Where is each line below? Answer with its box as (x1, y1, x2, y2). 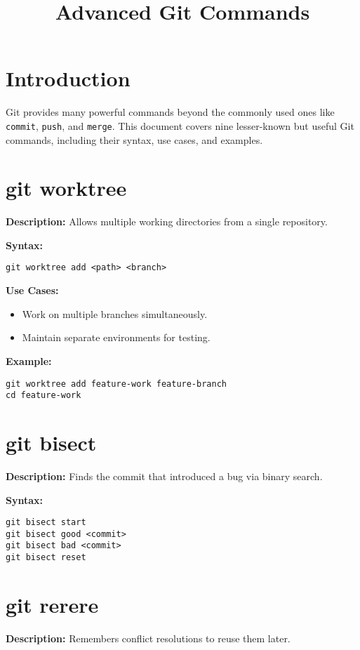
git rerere (6, 590, 99, 618)
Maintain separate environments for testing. (22, 330, 211, 345)
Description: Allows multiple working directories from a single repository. (6, 214, 328, 229)
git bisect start (6, 517, 86, 528)
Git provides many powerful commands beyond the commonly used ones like (6, 105, 335, 119)
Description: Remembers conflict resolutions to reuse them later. (6, 630, 291, 645)
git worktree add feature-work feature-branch (6, 378, 227, 389)
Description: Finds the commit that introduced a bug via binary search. (6, 468, 323, 483)
